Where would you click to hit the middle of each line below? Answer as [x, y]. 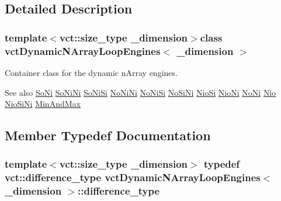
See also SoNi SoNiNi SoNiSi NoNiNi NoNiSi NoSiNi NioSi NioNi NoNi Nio [140, 92]
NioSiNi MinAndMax [43, 104]
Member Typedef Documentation [108, 135]
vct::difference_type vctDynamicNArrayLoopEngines [133, 177]
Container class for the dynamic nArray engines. [91, 72]
